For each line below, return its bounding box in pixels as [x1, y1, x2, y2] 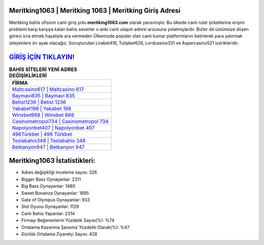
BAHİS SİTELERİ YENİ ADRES [9, 66, 78, 73]
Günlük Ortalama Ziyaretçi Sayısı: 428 [21, 231, 98, 237]
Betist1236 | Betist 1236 [12, 98, 66, 105]
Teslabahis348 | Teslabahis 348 [12, 137, 86, 144]
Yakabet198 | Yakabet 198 [12, 105, 71, 112]
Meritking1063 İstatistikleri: [9, 156, 95, 165]
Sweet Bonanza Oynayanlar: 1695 [21, 190, 89, 196]
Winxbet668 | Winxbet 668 [12, 111, 74, 118]
